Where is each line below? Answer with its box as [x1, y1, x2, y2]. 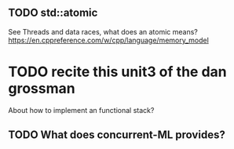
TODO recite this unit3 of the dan [8, 63, 227, 81]
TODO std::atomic [8, 6, 98, 20]
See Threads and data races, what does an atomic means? [8, 27, 199, 36]
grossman [8, 80, 76, 97]
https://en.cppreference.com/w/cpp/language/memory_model [8, 35, 210, 45]
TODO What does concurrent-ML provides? [8, 129, 225, 142]
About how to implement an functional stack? [8, 105, 155, 114]
